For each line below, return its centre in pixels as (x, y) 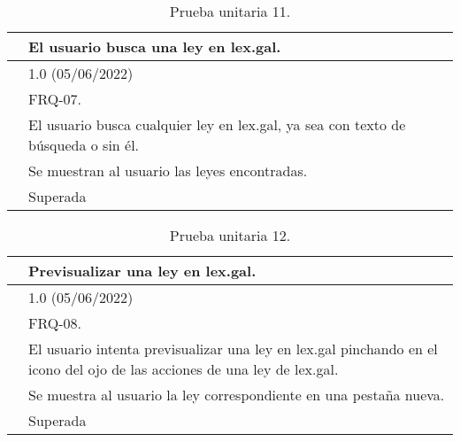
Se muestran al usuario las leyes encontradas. (168, 171)
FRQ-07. (55, 99)
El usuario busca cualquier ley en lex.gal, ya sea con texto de (217, 124)
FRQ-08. (55, 323)
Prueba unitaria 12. (230, 235)
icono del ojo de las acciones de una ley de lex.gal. (184, 369)
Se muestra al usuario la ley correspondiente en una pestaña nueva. (237, 395)
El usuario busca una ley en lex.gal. (155, 47)
